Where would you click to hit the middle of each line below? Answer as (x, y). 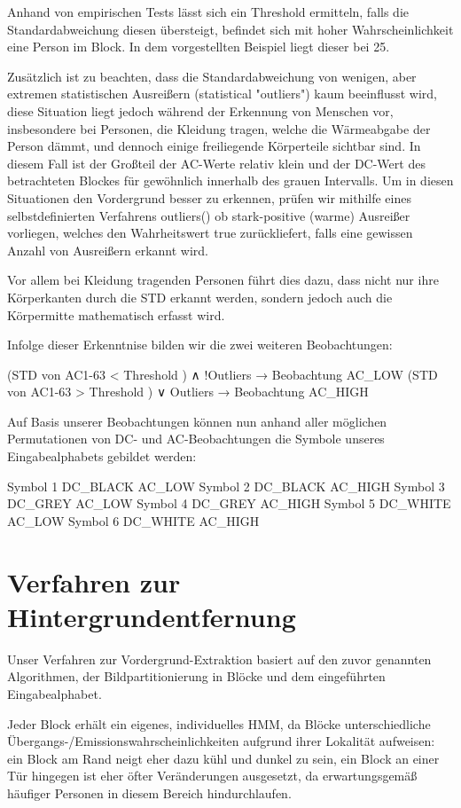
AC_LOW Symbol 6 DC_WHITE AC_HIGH (133, 520)
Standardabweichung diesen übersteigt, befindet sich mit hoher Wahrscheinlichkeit (230, 29)
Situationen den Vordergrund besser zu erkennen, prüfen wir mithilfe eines (209, 197)
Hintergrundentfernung (152, 616)
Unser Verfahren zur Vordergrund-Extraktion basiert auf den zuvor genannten (219, 659)
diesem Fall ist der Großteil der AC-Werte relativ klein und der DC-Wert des (216, 163)
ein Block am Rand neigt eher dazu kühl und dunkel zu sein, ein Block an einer (223, 758)
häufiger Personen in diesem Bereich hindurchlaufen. (149, 792)
